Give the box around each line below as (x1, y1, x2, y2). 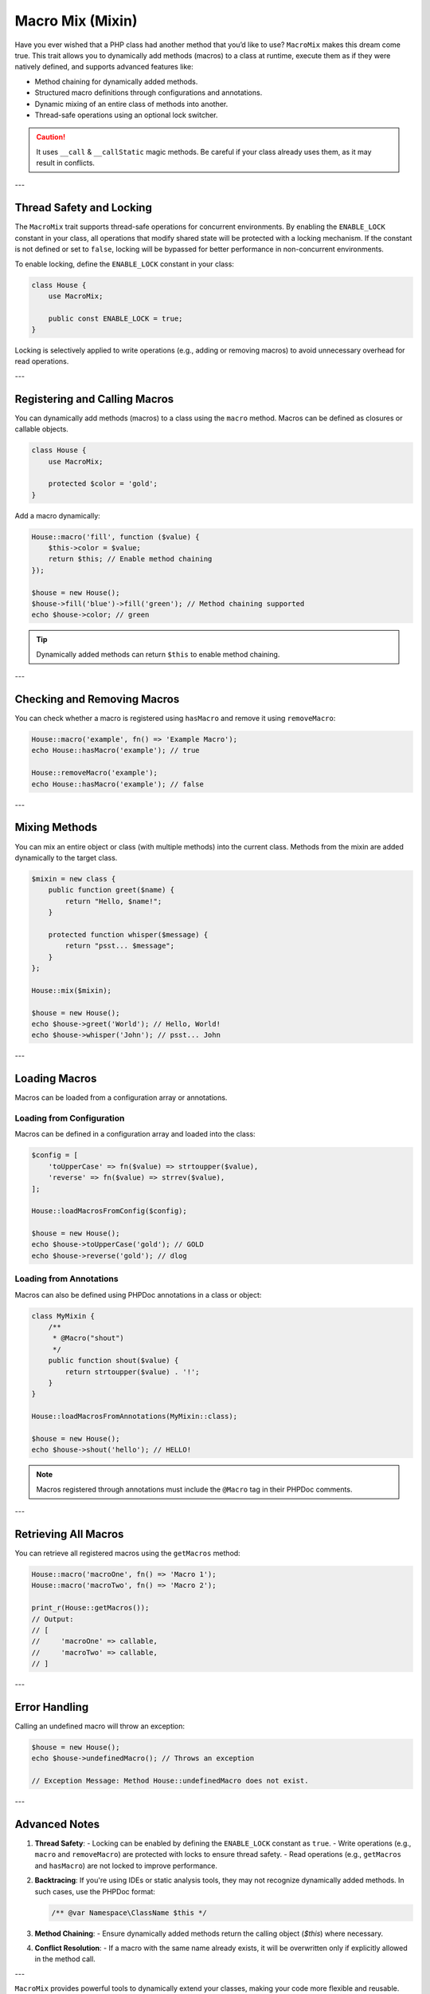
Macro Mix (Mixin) (14, 12, 138, 30)
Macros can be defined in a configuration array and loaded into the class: (14, 1129, 256, 1139)
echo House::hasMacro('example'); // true (31, 746, 200, 755)
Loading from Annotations (14, 1273, 119, 1284)
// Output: (31, 1614, 74, 1623)
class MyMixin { (31, 1311, 96, 1320)
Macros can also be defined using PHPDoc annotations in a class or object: (14, 1290, 262, 1299)
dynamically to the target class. (14, 853, 118, 862)
